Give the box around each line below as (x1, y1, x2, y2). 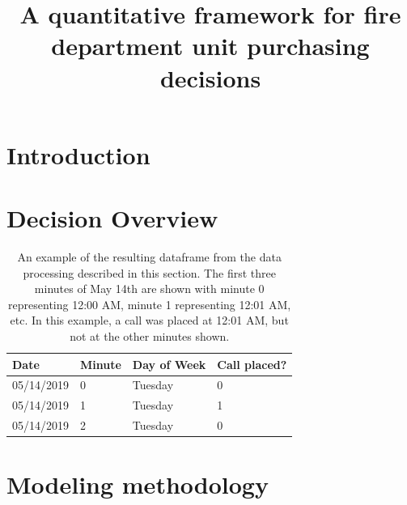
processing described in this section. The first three (23, 264, 276, 281)
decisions (159, 61, 261, 94)
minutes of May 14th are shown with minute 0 (34, 280, 265, 297)
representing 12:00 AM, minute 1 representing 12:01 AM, (8, 295, 291, 312)
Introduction (6, 138, 151, 171)
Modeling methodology (6, 468, 269, 501)
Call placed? (217, 355, 287, 372)
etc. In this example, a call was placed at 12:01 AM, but (10, 312, 289, 329)
